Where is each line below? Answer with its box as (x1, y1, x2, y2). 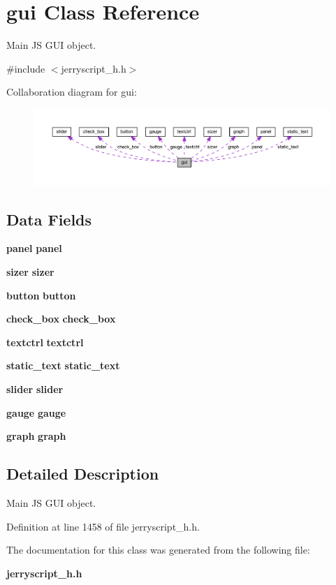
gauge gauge (6, 405, 66, 420)
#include (6, 61, 45, 75)
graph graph (6, 429, 66, 443)
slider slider (6, 381, 64, 396)
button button (6, 288, 76, 302)
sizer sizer (6, 265, 54, 279)
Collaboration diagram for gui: (6, 84, 137, 99)
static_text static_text (6, 358, 120, 373)
